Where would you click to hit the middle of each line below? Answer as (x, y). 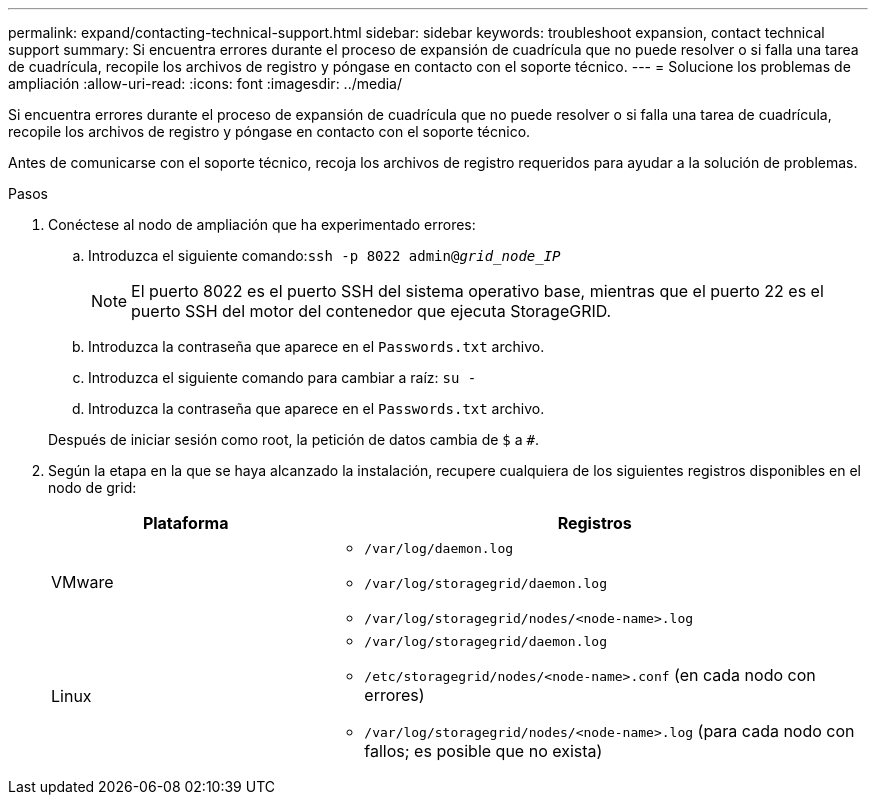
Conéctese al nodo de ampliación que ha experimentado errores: (262, 224)
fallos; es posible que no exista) (483, 751)
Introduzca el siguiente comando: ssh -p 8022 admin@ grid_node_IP (324, 255)
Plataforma (185, 523)
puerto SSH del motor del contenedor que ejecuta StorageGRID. (371, 311)
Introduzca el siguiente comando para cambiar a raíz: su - (282, 377)
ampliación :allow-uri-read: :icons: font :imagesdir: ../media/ (205, 83)
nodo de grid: (92, 487)
